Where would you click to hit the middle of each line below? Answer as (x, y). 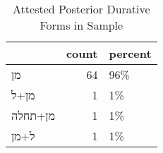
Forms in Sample (81, 25)
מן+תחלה (33, 115)
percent (130, 53)
